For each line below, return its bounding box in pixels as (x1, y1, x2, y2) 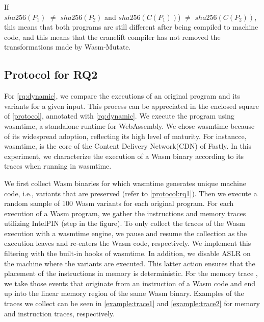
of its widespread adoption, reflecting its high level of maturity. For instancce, (4, 130, 247, 141)
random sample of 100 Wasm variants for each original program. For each (4, 198, 234, 209)
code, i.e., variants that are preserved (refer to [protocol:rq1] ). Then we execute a (4, 188, 257, 198)
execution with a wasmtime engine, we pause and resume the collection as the (4, 227, 247, 238)
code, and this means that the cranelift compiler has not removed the (4, 31, 221, 42)
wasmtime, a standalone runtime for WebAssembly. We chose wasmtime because (4, 120, 255, 131)
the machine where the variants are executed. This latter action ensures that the (4, 258, 255, 268)
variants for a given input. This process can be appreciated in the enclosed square (4, 100, 259, 111)
